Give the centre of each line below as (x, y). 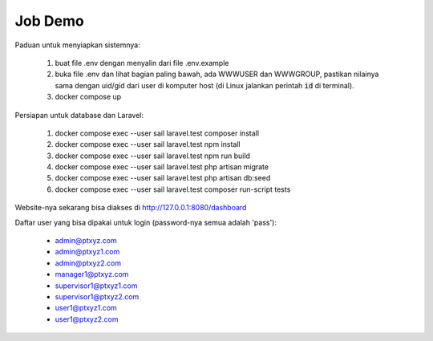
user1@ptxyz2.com (87, 319)
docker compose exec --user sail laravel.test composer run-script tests (173, 189)
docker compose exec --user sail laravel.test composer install (157, 133)
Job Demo (49, 21)
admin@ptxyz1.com (87, 252)
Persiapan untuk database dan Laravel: (79, 115)
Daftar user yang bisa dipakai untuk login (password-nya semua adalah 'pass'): (146, 222)
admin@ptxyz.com (86, 241)
